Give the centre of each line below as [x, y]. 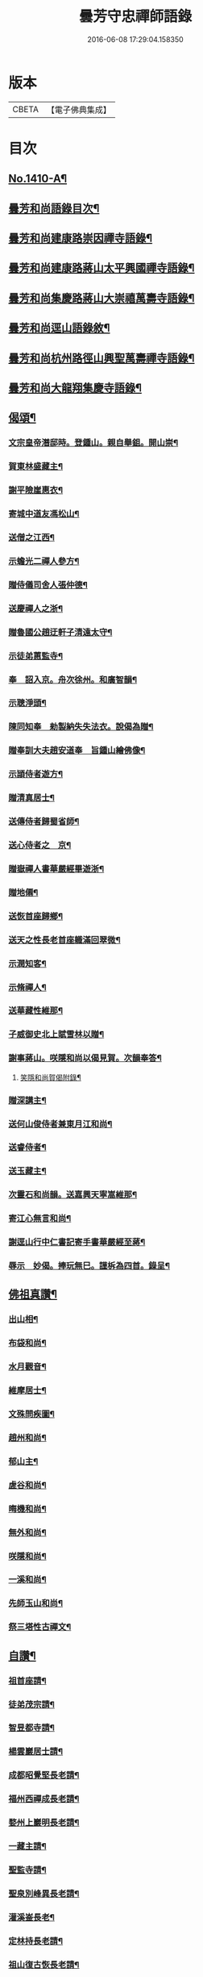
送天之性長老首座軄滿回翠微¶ [64, 939]
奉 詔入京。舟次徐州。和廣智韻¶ [73, 679]
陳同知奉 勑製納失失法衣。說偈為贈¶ [81, 727]
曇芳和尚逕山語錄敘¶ [59, 328]
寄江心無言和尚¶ [40, 1218]
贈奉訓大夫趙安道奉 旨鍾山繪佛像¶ [77, 750]
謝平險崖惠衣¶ [35, 491]
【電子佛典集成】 [79, 110]
